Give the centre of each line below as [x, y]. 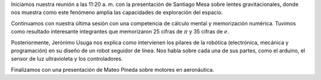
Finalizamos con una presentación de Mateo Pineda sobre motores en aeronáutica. [113, 69]
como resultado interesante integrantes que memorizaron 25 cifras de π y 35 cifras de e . [120, 32]
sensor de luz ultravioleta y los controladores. [67, 59]
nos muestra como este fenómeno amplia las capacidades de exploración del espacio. [117, 12]
